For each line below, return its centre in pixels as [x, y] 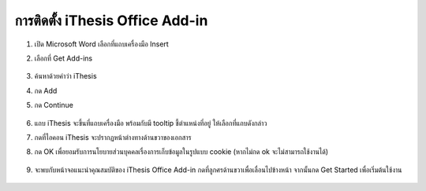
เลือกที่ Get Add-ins [64, 58]
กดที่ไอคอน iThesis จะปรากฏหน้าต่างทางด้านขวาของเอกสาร [113, 137]
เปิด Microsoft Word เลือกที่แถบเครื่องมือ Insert [101, 44]
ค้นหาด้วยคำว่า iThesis [66, 76]
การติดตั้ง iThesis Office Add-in [111, 20]
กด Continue [54, 105]
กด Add [46, 90]
